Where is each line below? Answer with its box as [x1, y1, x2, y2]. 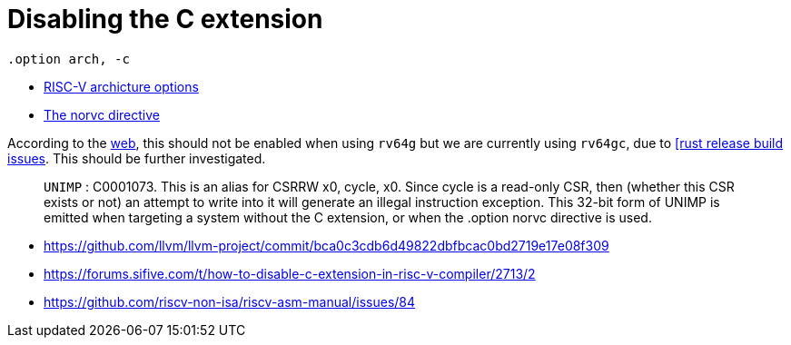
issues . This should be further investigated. [7, 150, 266, 166]
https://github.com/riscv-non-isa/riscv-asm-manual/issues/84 [44, 293, 416, 310]
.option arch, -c [7, 51, 130, 66]
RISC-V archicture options [44, 78, 199, 94]
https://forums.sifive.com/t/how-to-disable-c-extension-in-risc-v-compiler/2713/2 [44, 265, 536, 281]
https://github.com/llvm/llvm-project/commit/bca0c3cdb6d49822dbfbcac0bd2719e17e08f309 [44, 237, 609, 253]
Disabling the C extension [7, 4, 323, 34]
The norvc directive [44, 106, 160, 123]
